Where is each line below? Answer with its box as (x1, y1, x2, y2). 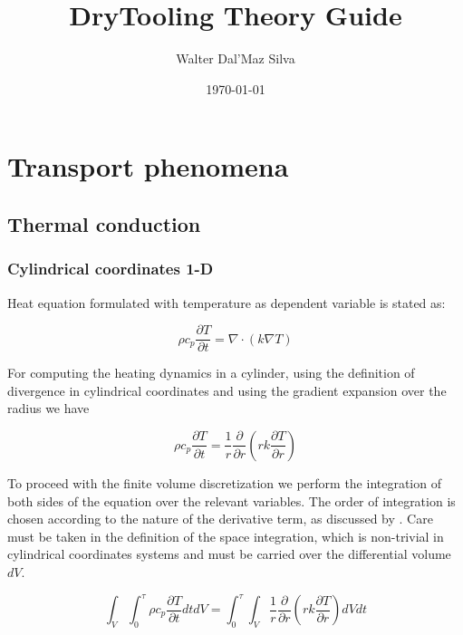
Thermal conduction (7, 209, 201, 237)
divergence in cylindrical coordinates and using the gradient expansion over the (7, 380, 447, 399)
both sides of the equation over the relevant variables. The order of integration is (7, 491, 456, 510)
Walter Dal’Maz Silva (176, 49, 295, 68)
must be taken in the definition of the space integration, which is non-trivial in (7, 526, 444, 545)
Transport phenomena (7, 148, 289, 185)
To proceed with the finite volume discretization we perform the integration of (7, 473, 441, 492)
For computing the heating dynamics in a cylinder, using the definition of (7, 363, 415, 382)
